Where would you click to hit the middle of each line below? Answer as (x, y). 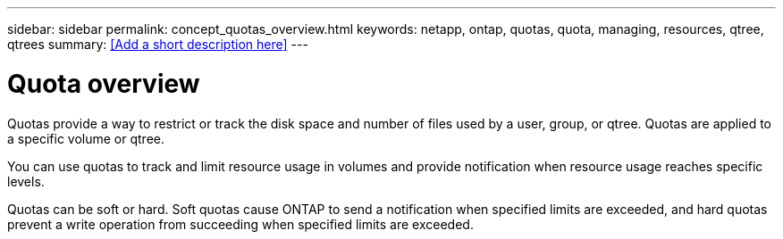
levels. (26, 181)
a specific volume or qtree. (86, 138)
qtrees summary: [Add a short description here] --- (158, 44)
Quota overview (104, 83)
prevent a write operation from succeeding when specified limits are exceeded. (240, 224)
